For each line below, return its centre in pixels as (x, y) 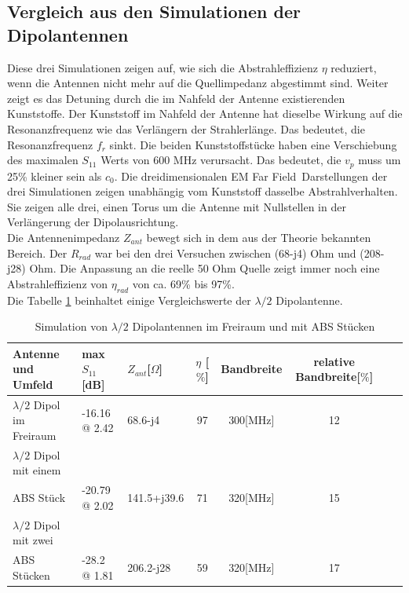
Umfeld (33, 384)
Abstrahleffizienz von (58, 283)
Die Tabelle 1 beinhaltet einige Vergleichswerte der (129, 300)
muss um (380, 160)
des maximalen (43, 160)
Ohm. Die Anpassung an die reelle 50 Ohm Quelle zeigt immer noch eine (204, 268)
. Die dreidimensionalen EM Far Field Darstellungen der (251, 176)
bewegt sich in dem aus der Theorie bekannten (259, 237)
